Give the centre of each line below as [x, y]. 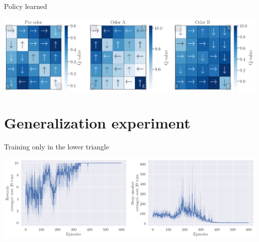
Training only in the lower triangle [57, 146]
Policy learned [26, 6]
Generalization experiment [97, 122]
